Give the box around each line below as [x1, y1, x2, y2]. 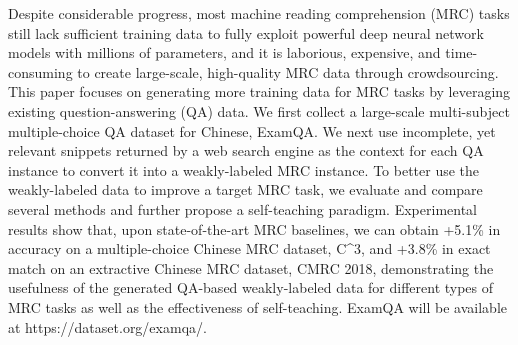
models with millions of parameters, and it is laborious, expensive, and [8, 42, 441, 63]
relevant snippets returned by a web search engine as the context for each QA [8, 140, 484, 161]
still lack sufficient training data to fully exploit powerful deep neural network [8, 22, 484, 43]
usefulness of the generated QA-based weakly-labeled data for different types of [8, 277, 494, 298]
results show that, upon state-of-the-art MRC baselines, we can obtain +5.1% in [8, 218, 501, 239]
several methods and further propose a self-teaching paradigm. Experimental [8, 198, 477, 219]
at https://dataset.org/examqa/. [8, 316, 207, 337]
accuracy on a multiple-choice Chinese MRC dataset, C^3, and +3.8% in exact [8, 238, 491, 259]
